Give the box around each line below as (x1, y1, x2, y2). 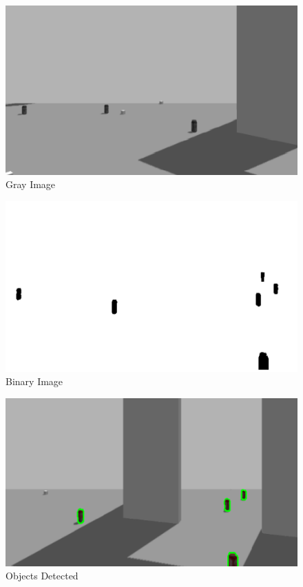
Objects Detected (6, 568, 79, 583)
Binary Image (6, 374, 63, 389)
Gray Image (6, 177, 56, 192)
